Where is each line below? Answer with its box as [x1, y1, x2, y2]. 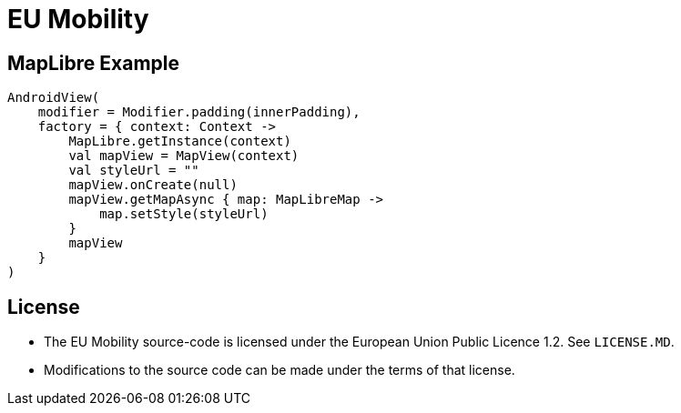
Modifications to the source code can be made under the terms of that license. [44, 362, 515, 378]
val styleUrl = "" [68, 163, 199, 178]
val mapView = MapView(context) [68, 148, 300, 164]
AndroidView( [7, 90, 100, 106]
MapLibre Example [7, 51, 180, 75]
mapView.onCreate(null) [68, 177, 238, 193]
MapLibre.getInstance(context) [68, 134, 291, 149]
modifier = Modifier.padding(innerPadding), [37, 105, 361, 120]
